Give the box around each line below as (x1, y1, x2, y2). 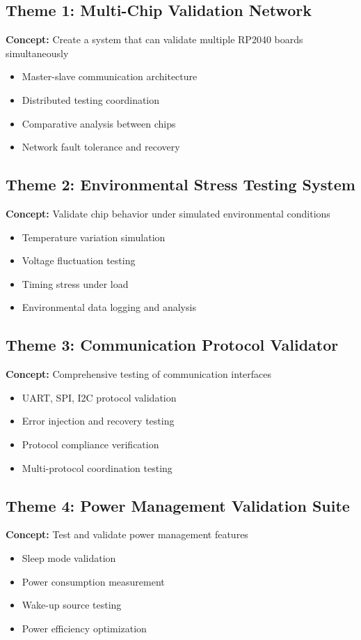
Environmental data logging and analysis (22, 300, 196, 314)
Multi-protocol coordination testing (22, 460, 173, 475)
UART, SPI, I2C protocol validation (22, 390, 177, 404)
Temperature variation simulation (22, 229, 166, 244)
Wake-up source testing (22, 597, 122, 612)
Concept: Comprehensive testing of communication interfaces (6, 367, 272, 381)
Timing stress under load (22, 276, 129, 291)
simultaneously (6, 45, 69, 60)
